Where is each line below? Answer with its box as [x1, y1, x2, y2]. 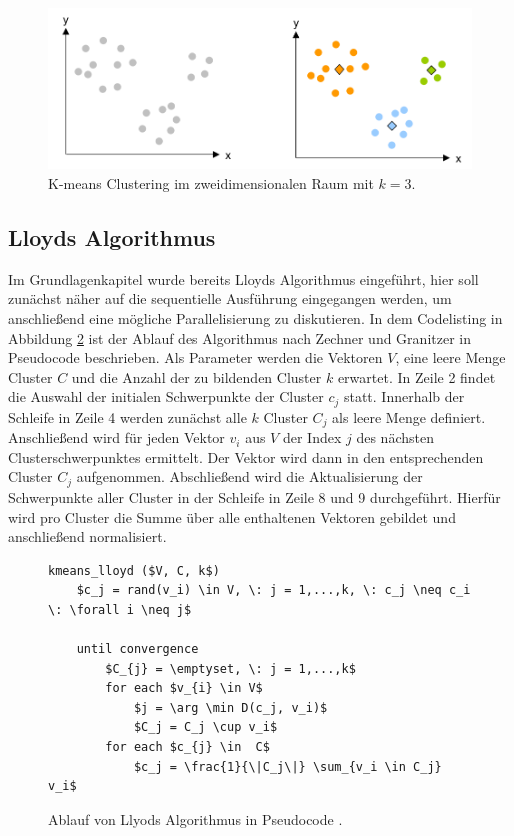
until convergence [76, 642, 199, 657]
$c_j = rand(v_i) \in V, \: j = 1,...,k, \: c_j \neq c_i [76, 583, 471, 598]
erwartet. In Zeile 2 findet [337, 366, 496, 387]
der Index [282, 427, 342, 448]
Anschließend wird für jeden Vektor [8, 427, 225, 448]
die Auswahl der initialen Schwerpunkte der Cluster [8, 386, 324, 407]
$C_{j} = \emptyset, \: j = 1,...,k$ [105, 661, 356, 676]
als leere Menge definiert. [332, 406, 486, 427]
